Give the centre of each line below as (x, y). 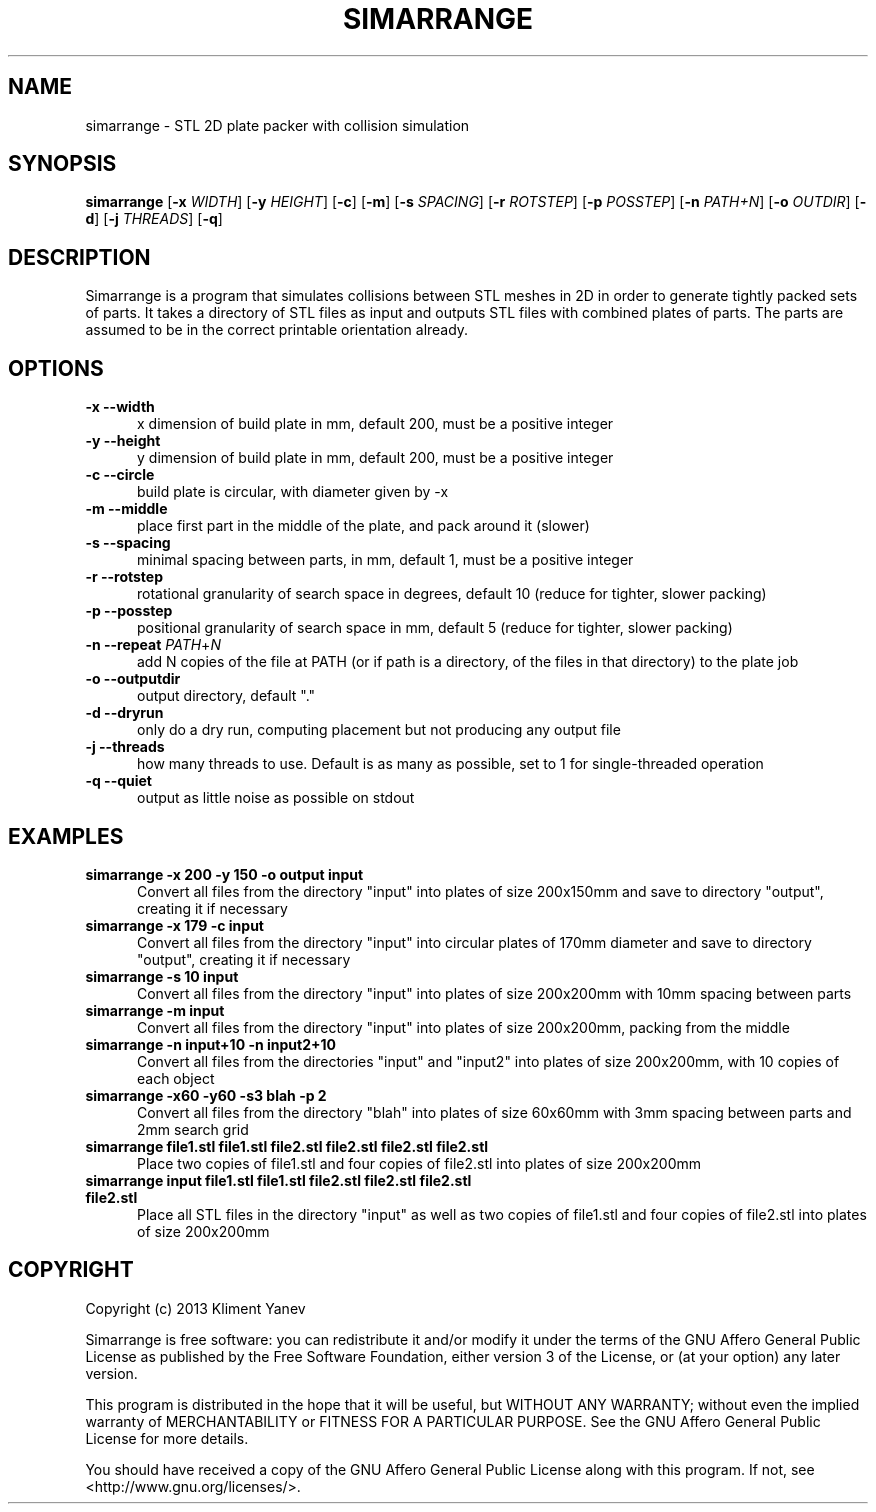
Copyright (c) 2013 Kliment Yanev (195, 1308)
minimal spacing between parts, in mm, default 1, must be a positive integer (385, 560)
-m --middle (126, 509)
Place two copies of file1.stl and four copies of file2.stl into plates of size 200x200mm (419, 1163)
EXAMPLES (66, 836)
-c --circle (120, 475)
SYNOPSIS (62, 164)
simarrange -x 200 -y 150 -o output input (224, 874)
